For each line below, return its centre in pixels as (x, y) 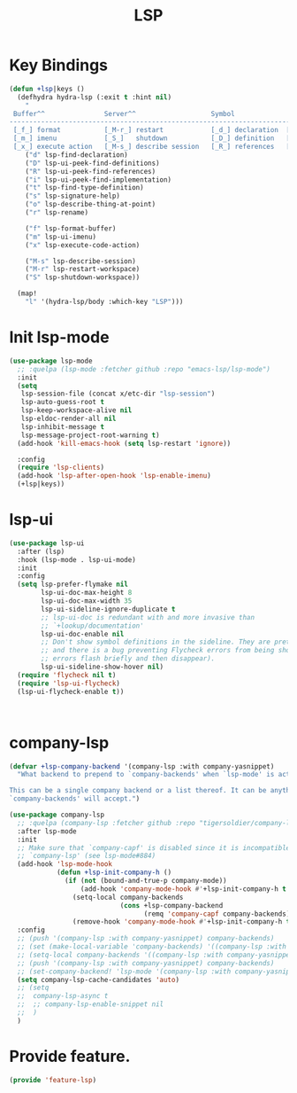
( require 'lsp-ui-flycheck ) (69, 683)
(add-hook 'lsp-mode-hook (65, 864)
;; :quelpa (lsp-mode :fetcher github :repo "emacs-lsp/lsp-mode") (144, 369)
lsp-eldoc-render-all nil (69, 418)
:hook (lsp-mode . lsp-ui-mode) (77, 559)
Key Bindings (59, 65)
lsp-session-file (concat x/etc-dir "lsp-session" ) (118, 394)
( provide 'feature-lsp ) (53, 1080)
